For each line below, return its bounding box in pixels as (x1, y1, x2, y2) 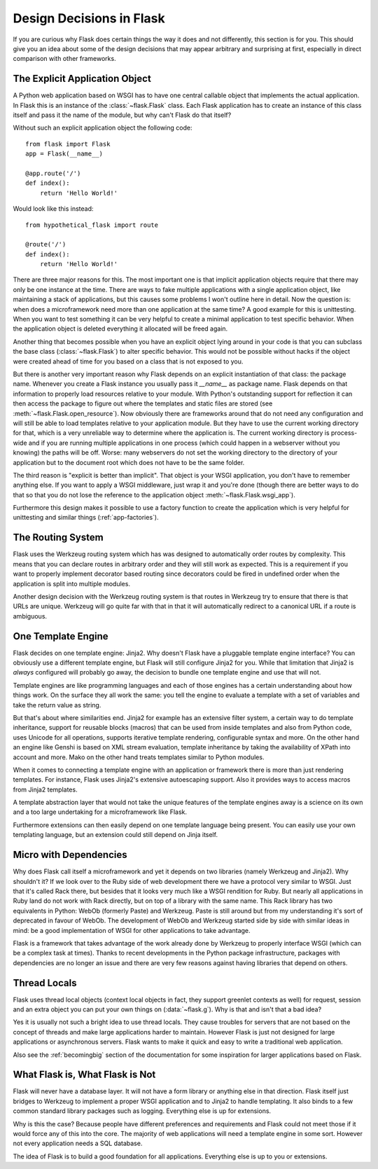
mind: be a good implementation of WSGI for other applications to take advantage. (13, 926, 251, 934)
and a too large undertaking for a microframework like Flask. (13, 808, 188, 816)
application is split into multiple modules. (13, 579, 131, 588)
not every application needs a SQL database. (13, 1139, 143, 1148)
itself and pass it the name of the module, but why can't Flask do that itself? (13, 111, 232, 119)
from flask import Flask (25, 140, 111, 148)
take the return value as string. (13, 700, 101, 709)
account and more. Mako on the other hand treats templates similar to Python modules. (13, 753, 265, 761)
